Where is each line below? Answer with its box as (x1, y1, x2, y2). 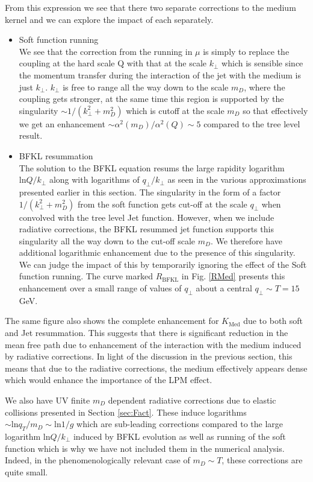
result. (19, 129, 43, 142)
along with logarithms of (49, 173, 140, 186)
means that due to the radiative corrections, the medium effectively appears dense (5, 361, 308, 374)
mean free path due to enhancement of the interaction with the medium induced (5, 338, 302, 350)
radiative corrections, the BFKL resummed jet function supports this (19, 223, 274, 235)
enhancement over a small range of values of (19, 282, 182, 294)
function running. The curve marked (19, 270, 153, 282)
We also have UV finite (5, 394, 90, 407)
